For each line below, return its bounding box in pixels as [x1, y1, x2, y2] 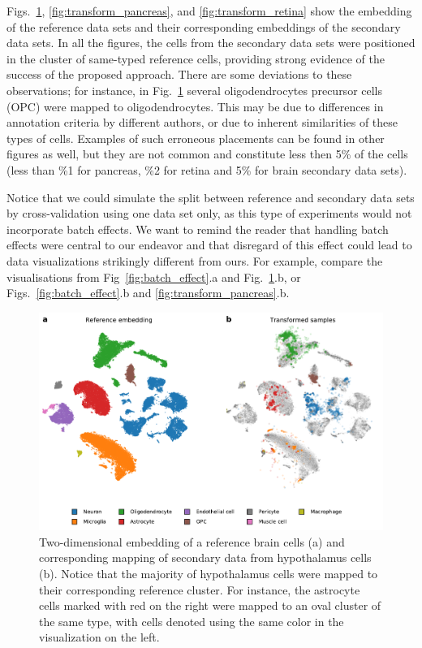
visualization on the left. [39, 629, 160, 646]
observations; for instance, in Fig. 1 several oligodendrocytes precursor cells [6, 81, 383, 98]
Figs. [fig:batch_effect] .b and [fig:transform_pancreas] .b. [6, 284, 290, 301]
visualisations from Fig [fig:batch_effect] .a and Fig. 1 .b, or [6, 268, 301, 285]
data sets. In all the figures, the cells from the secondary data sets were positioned [6, 34, 416, 51]
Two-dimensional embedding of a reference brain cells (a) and [39, 533, 345, 550]
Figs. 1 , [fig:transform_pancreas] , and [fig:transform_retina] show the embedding [6, 2, 412, 19]
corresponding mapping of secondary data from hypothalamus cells [39, 549, 372, 566]
